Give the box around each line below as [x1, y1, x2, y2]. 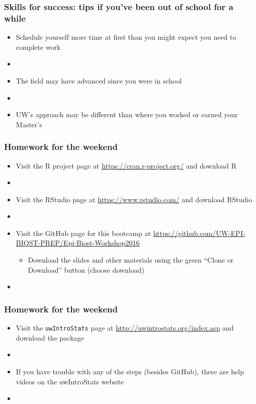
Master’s [16, 119, 42, 129]
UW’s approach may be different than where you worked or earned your [16, 109, 238, 120]
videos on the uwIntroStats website [16, 376, 124, 386]
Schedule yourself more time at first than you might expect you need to [16, 32, 236, 42]
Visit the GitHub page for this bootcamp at [16, 227, 151, 238]
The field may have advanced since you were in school [16, 75, 182, 86]
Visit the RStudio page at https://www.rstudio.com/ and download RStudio [16, 194, 252, 204]
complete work [16, 41, 61, 52]
